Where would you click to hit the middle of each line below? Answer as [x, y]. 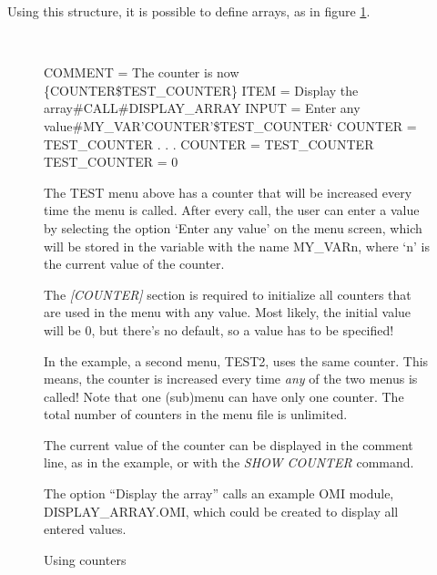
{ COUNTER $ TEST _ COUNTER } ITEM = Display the [201, 90]
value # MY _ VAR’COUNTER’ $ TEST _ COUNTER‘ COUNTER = [230, 125]
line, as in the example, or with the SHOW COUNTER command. [229, 462]
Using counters [85, 559]
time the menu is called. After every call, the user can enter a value [232, 210]
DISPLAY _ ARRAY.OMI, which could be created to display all [221, 511]
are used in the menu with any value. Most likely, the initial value [228, 312]
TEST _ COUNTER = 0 [111, 162]
